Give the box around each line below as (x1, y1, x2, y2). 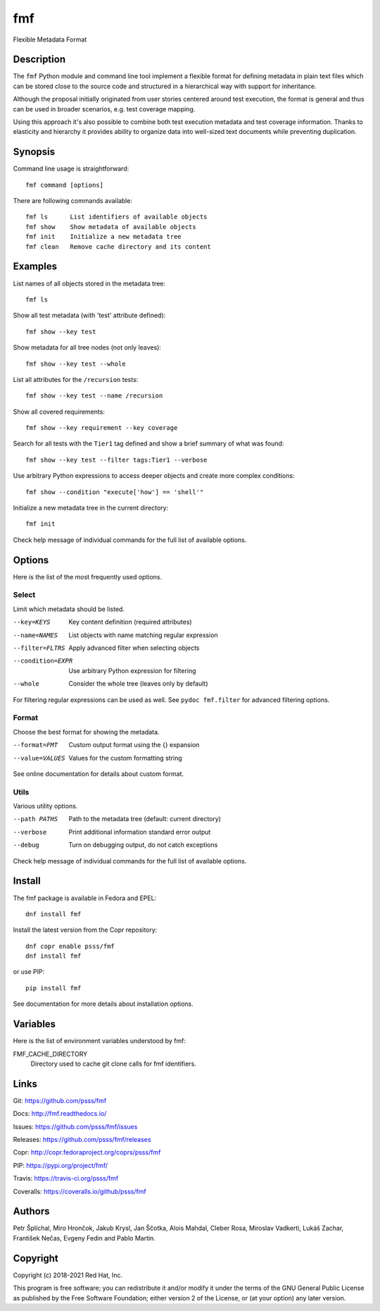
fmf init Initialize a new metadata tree (25, 233, 182, 241)
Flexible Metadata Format (13, 35, 87, 44)
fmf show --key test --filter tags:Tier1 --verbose (25, 455, 208, 464)
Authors (13, 1205, 50, 1217)
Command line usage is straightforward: (13, 164, 129, 173)
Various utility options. (13, 802, 78, 811)
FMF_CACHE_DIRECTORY (13, 1050, 88, 1058)
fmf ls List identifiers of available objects (25, 213, 208, 221)
